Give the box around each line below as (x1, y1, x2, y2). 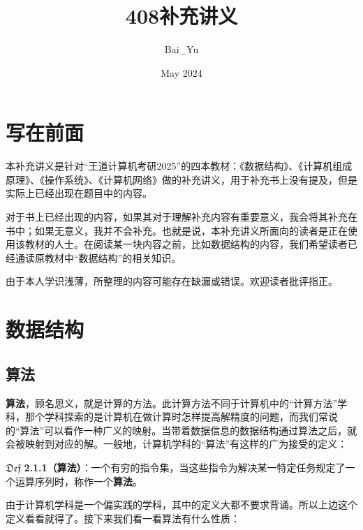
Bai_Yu (164, 42, 199, 57)
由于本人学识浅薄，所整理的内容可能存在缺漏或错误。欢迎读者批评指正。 (6, 274, 338, 288)
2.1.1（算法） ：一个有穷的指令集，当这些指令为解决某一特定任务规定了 (24, 459, 346, 474)
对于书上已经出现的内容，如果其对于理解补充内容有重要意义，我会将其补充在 (6, 209, 357, 224)
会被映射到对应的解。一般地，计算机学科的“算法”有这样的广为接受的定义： (6, 436, 348, 451)
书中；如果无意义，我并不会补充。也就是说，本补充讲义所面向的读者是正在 (6, 223, 348, 237)
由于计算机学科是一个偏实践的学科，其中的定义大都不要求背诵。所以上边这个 (6, 497, 357, 512)
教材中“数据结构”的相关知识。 (44, 250, 181, 265)
